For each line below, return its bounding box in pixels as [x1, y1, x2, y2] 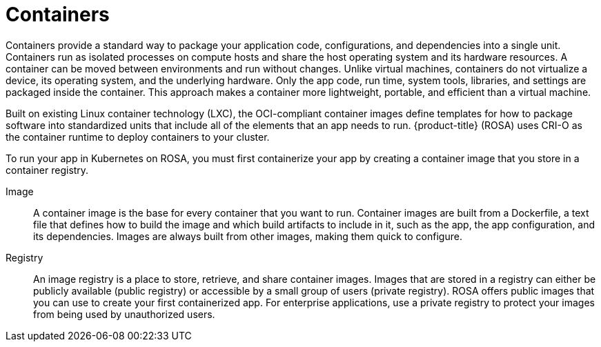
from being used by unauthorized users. [33, 308, 215, 320]
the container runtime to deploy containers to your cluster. [6, 130, 270, 143]
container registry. [6, 163, 89, 176]
